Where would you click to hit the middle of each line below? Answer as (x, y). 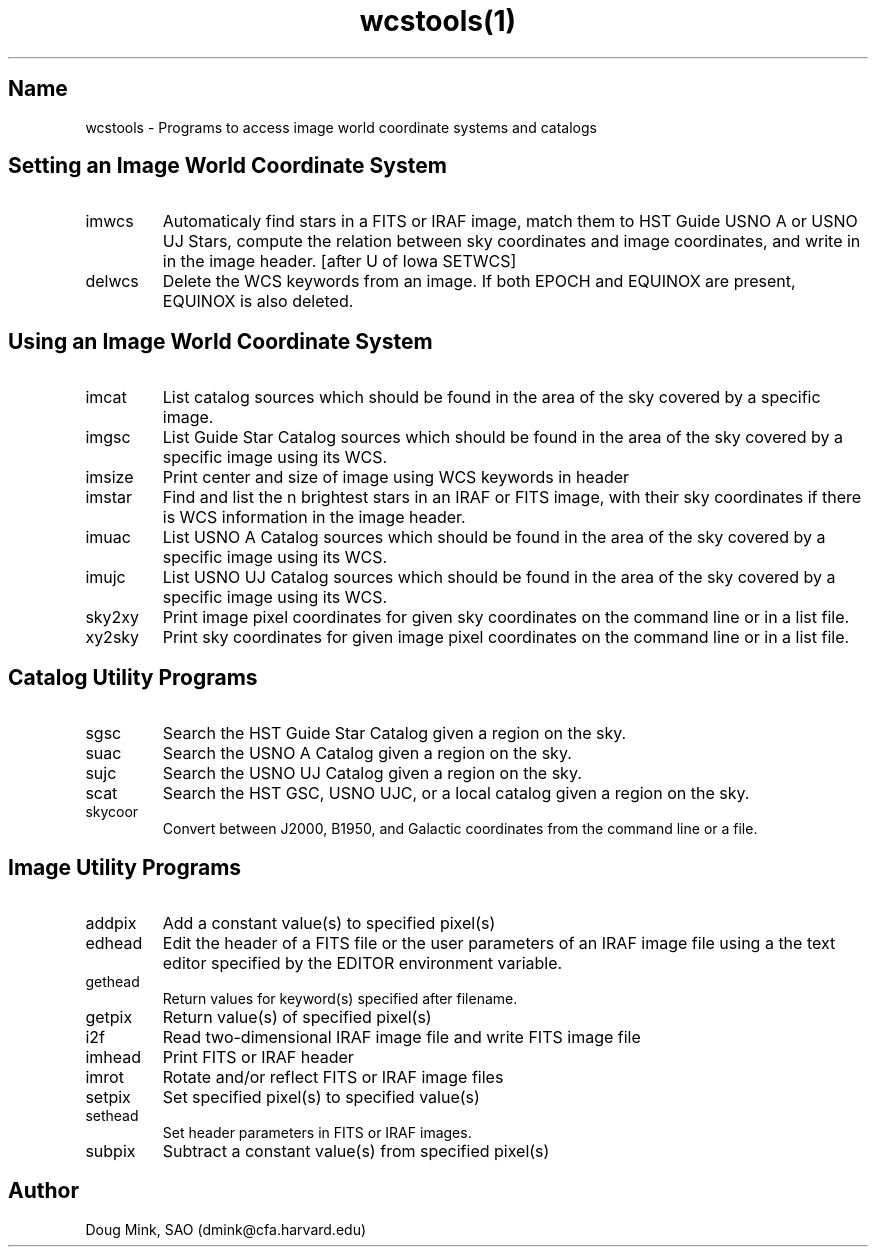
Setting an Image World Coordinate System (227, 166)
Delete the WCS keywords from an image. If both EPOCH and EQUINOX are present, (479, 281)
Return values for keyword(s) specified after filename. (340, 998)
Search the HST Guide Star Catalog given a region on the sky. (394, 733)
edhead (114, 942)
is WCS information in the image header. (314, 517)
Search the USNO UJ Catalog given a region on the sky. (372, 773)
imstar (109, 497)
